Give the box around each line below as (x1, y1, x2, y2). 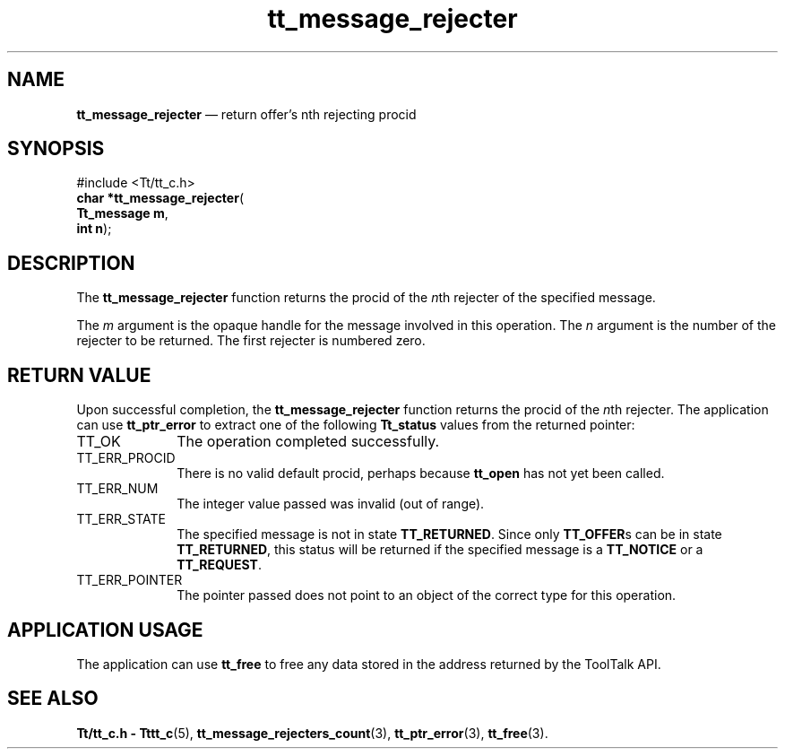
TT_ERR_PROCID (76, 450, 176, 466)
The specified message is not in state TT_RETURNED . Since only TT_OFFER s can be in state (177, 526, 722, 543)
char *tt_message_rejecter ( (76, 190, 245, 206)
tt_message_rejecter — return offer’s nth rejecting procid (76, 106, 417, 122)
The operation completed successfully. (177, 432, 440, 451)
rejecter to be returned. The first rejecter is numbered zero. (76, 333, 426, 349)
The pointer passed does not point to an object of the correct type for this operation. (177, 587, 677, 604)
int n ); (76, 221, 112, 237)
